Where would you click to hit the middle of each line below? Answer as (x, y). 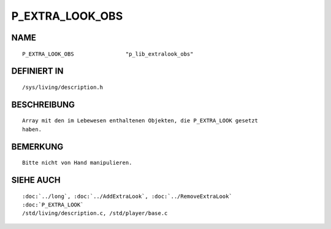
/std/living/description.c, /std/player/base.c (95, 213)
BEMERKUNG (37, 147)
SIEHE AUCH (36, 180)
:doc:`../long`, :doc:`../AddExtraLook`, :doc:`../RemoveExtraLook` (127, 196)
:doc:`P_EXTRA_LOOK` (53, 205)
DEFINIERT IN (37, 71)
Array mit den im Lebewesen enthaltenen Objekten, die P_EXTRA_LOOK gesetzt (140, 121)
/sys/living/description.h (63, 87)
